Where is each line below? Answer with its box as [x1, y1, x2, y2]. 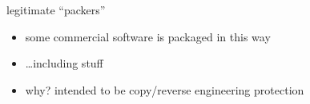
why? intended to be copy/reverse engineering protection [25, 81, 304, 98]
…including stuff [25, 55, 103, 71]
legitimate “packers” [6, 2, 106, 17]
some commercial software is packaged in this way [25, 28, 271, 44]
